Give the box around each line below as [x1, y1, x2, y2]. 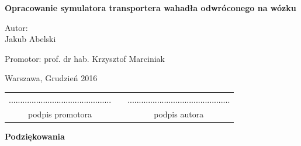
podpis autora [154, 107, 204, 120]
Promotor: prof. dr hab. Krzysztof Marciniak [5, 52, 165, 64]
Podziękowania [5, 130, 65, 142]
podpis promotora [28, 107, 92, 120]
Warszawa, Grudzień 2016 [5, 72, 98, 84]
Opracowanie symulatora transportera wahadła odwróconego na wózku [5, 2, 296, 13]
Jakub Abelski [5, 33, 56, 45]
